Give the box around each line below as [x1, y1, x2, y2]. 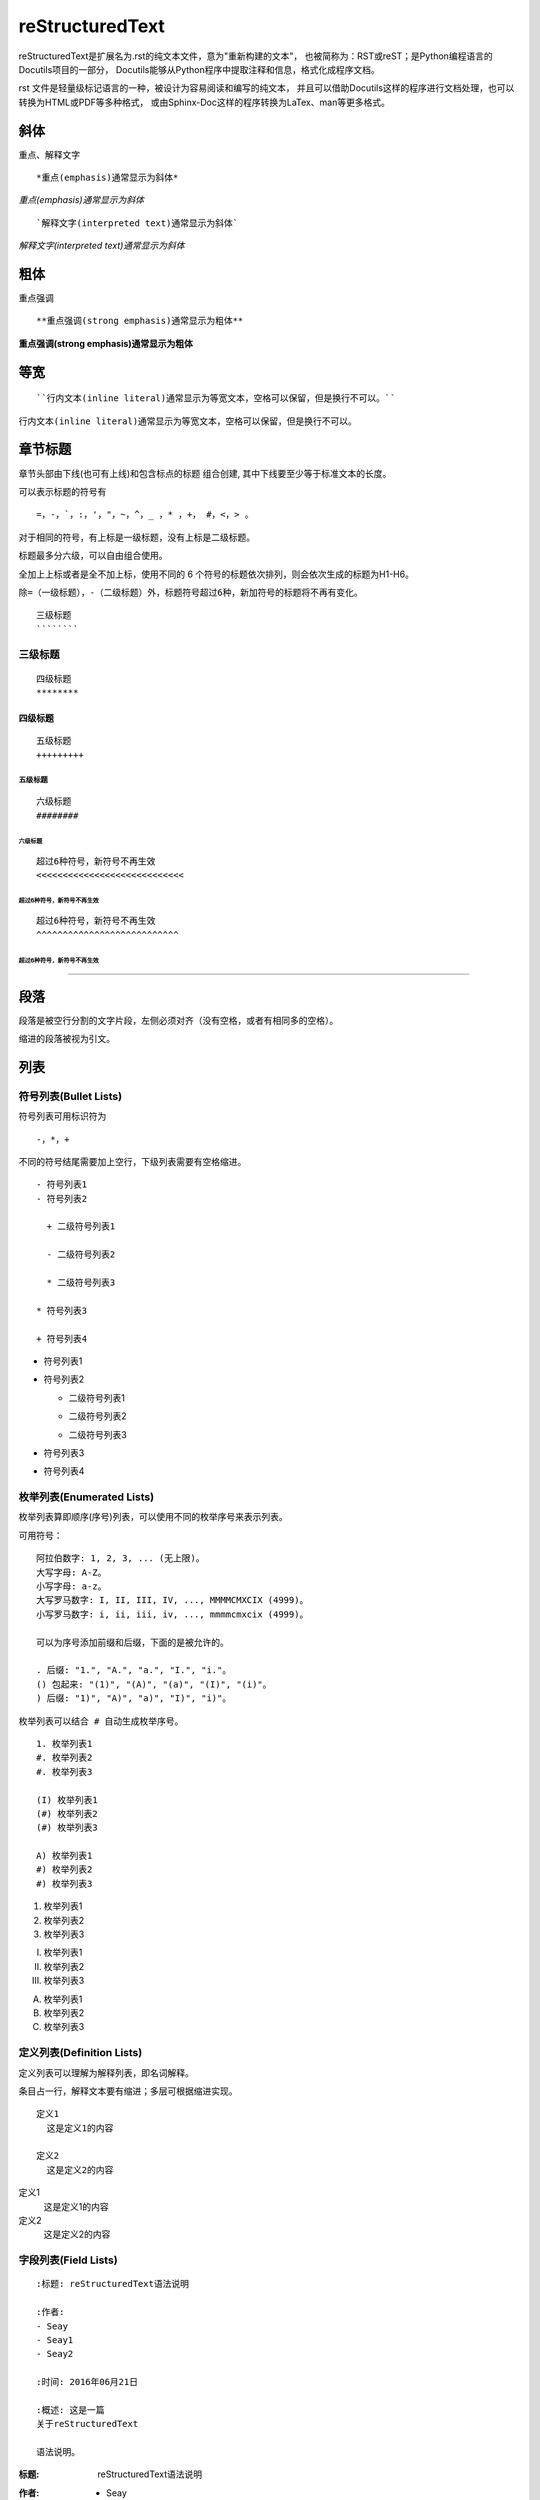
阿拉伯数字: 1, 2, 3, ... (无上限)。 [36, 1553, 205, 1564]
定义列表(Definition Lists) [18, 2046, 143, 2060]
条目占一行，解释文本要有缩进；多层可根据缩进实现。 [18, 2085, 238, 2097]
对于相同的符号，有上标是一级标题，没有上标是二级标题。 [18, 531, 255, 543]
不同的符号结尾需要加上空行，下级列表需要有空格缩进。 [18, 1155, 247, 1167]
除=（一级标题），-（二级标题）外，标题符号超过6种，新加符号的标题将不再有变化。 [18, 586, 364, 598]
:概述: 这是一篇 [36, 2404, 105, 2415]
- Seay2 [36, 2348, 74, 2360]
